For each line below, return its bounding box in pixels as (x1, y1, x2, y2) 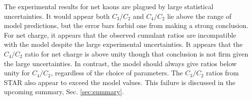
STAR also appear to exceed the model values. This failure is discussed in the (4, 77, 235, 87)
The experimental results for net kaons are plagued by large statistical (4, 1, 214, 11)
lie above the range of (167, 11, 232, 21)
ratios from (206, 68, 239, 78)
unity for (4, 68, 30, 78)
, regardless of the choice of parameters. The (51, 68, 183, 78)
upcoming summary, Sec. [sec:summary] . (4, 86, 124, 97)
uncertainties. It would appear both (4, 11, 110, 21)
